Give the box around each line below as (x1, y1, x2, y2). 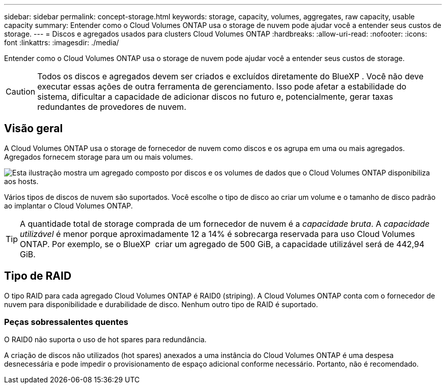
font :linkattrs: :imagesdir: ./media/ (4, 38, 119, 47)
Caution (6, 86, 36, 97)
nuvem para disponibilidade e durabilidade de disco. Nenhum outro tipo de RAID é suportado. (4, 300, 318, 309)
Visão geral (4, 122, 63, 135)
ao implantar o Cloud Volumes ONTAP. (4, 201, 133, 210)
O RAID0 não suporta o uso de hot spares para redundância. (4, 335, 207, 344)
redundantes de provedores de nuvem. (37, 102, 186, 112)
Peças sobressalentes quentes (4, 317, 129, 327)
